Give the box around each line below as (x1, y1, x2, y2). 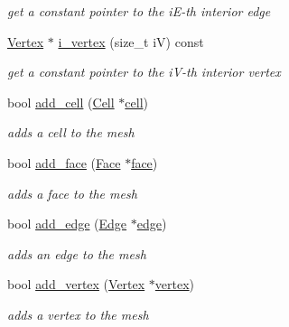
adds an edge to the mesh (7, 244, 146, 263)
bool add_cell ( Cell (7, 92, 115, 111)
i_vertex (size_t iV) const (58, 32, 204, 51)
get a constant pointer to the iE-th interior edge (7, 2, 271, 20)
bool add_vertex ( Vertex (7, 275, 145, 294)
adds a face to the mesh (7, 183, 137, 202)
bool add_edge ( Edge (7, 214, 127, 233)
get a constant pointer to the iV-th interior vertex (7, 62, 281, 81)
